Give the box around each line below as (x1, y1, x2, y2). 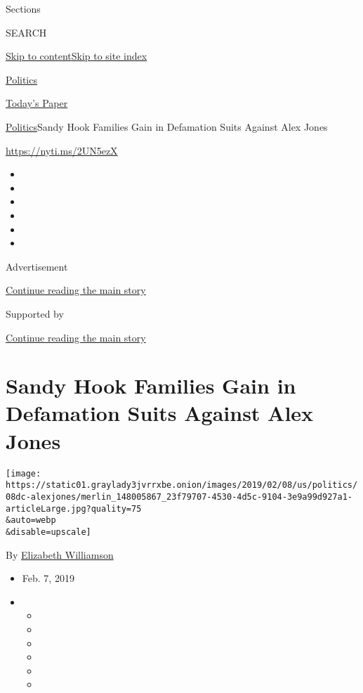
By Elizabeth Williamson (6, 547, 114, 562)
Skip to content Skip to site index (6, 48, 147, 63)
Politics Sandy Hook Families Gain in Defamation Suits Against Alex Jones (6, 119, 328, 134)
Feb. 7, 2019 (22, 571, 74, 585)
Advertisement (6, 259, 68, 273)
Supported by (6, 306, 64, 320)
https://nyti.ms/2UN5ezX (6, 143, 118, 157)
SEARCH (6, 25, 47, 39)
